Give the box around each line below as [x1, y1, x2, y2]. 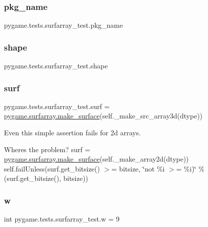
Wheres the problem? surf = [4, 144, 91, 154]
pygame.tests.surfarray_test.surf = [4, 101, 110, 111]
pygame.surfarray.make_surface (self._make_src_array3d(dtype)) [4, 111, 203, 121]
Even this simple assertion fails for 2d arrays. [4, 127, 141, 138]
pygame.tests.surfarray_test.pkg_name [4, 20, 123, 30]
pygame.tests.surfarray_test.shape [4, 60, 108, 71]
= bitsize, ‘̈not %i [111, 163, 165, 173]
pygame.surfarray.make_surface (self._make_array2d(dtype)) [4, 154, 189, 164]
